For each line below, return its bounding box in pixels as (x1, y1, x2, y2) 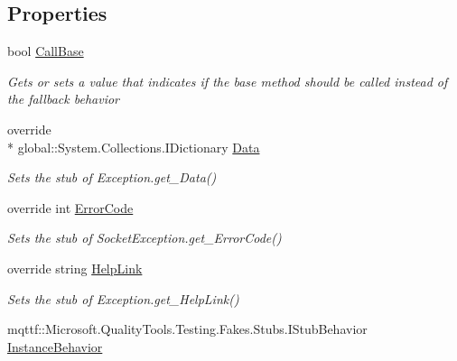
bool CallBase (7, 42, 84, 60)
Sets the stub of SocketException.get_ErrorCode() (7, 228, 282, 247)
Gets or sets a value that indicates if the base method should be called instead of (7, 71, 448, 90)
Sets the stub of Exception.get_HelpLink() (7, 289, 239, 308)
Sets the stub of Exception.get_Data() (7, 168, 217, 187)
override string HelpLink (7, 258, 143, 277)
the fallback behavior (7, 89, 119, 108)
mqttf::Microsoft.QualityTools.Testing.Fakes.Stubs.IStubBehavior (7, 319, 368, 338)
